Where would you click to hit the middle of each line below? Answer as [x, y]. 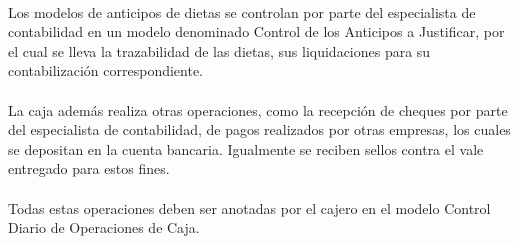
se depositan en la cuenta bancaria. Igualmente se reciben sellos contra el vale [246, 148]
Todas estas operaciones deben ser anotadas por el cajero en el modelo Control [249, 207]
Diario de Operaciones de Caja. [104, 227]
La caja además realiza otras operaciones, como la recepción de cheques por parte [258, 109]
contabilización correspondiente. [106, 70]
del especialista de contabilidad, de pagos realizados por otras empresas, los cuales [259, 129]
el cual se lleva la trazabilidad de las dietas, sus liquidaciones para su [219, 50]
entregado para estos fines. [89, 168]
